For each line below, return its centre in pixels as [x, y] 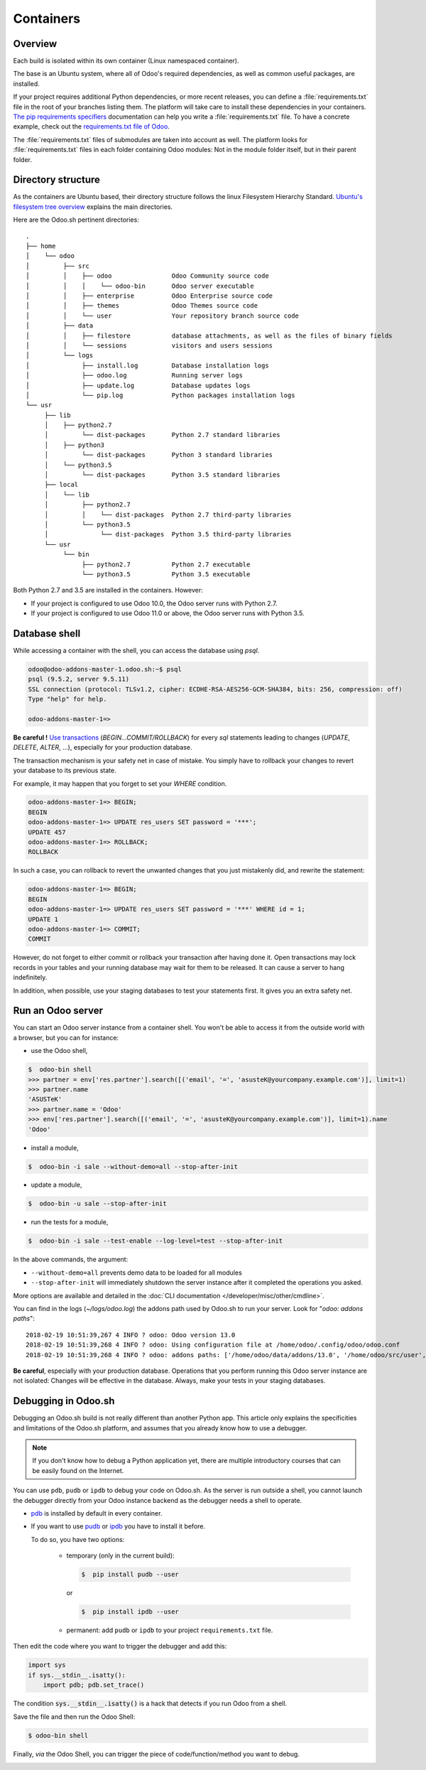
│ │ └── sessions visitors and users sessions [149, 345]
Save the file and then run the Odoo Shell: [74, 1717]
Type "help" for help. [67, 699]
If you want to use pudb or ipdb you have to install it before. [118, 1526]
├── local [61, 485]
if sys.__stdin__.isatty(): [77, 1675]
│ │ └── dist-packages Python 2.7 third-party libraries [168, 514]
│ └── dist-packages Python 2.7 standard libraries [162, 435]
